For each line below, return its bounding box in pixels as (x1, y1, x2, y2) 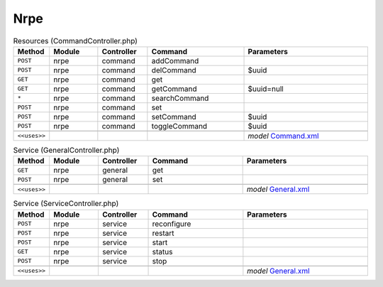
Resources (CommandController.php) (13, 36, 138, 45)
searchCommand (151, 93, 209, 103)
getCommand (151, 84, 198, 94)
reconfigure (152, 219, 191, 229)
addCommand (151, 55, 199, 65)
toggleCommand (151, 121, 208, 131)
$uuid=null (248, 84, 284, 94)
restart (152, 228, 174, 238)
